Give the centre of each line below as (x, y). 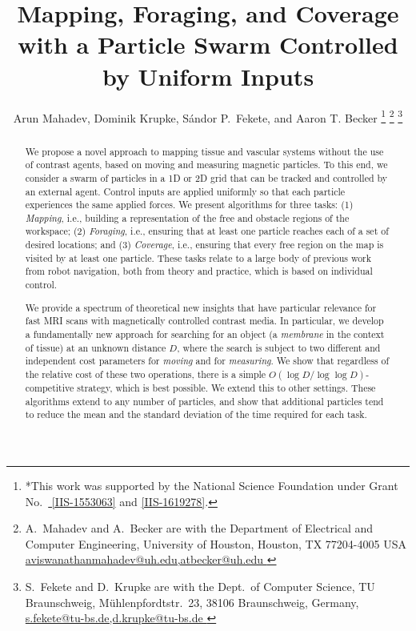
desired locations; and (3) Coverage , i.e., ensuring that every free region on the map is (204, 245)
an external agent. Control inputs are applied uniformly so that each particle (185, 191)
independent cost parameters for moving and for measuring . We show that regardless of (207, 361)
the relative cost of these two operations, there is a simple (146, 374)
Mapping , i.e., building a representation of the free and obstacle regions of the (187, 217)
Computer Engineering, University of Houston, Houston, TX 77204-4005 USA (216, 543)
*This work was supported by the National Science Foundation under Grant (212, 485)
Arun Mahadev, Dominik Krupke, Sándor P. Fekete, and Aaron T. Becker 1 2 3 (208, 116)
